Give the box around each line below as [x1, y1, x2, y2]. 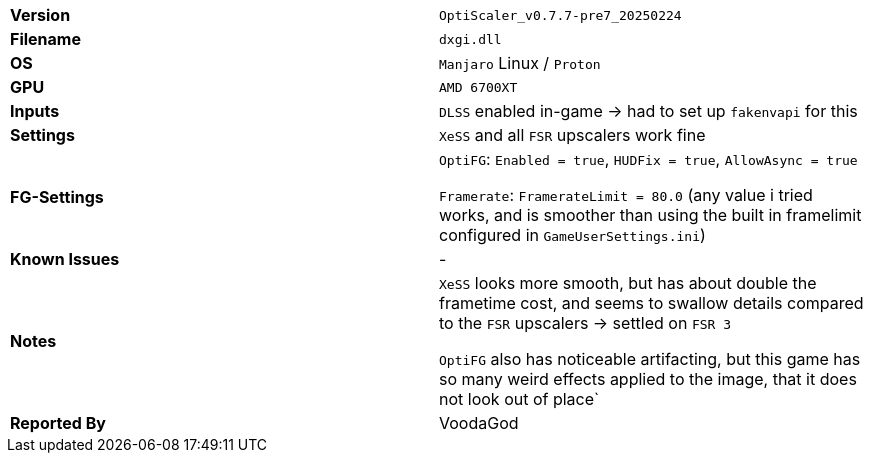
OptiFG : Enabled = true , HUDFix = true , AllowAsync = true [439, 149, 858, 169]
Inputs [10, 101, 60, 121]
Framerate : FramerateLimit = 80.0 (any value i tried [439, 185, 813, 205]
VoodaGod [439, 413, 519, 433]
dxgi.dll [439, 31, 502, 47]
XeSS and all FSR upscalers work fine [439, 125, 706, 145]
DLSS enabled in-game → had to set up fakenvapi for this [439, 101, 858, 121]
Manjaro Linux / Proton [439, 53, 601, 73]
